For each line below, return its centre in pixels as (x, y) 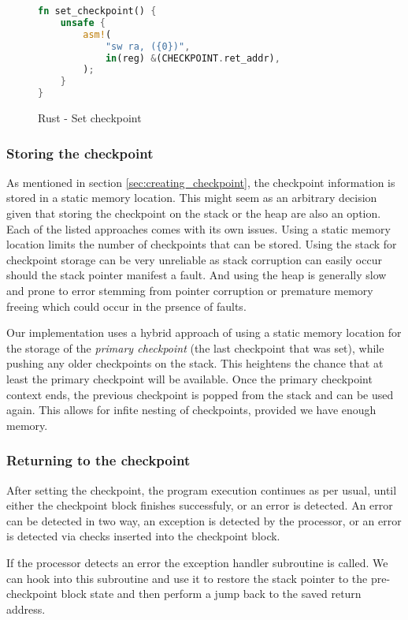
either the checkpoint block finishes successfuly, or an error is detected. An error (200, 505)
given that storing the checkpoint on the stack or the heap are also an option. (194, 213)
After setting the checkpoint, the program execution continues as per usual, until (202, 489)
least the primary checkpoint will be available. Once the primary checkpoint (189, 378)
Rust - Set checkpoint (90, 118)
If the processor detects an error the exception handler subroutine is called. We (197, 562)
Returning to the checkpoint (98, 460)
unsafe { (83, 22)
